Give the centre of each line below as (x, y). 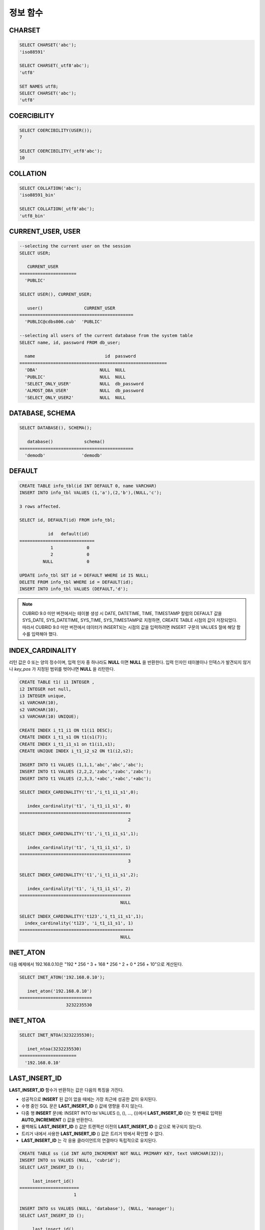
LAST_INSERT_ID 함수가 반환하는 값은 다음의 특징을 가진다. (66, 1090)
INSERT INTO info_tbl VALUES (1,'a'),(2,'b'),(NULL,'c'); (91, 492)
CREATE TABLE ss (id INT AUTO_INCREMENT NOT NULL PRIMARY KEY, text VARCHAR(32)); (122, 1153)
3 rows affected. (40, 506)
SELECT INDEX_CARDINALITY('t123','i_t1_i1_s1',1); (82, 916)
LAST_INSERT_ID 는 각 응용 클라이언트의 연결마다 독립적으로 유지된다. (89, 1140)
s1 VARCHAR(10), (39, 703)
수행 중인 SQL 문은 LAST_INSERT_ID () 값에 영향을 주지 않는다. (82, 1106)
